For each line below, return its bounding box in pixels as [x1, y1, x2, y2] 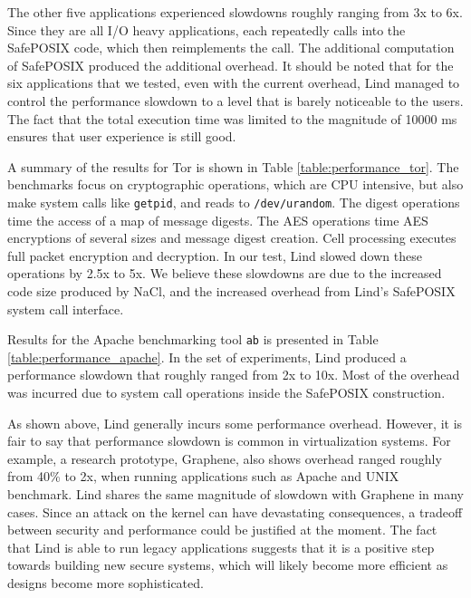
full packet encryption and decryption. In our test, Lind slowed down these [7, 246, 422, 265]
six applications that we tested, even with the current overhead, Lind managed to [7, 73, 460, 92]
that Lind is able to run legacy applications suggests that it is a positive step [7, 537, 435, 556]
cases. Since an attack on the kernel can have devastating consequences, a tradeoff [7, 502, 463, 521]
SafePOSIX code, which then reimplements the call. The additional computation [7, 38, 455, 57]
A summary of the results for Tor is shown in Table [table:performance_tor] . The [7, 157, 459, 176]
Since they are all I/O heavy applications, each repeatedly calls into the [7, 20, 406, 39]
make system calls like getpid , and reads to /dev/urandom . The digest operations [7, 192, 460, 211]
